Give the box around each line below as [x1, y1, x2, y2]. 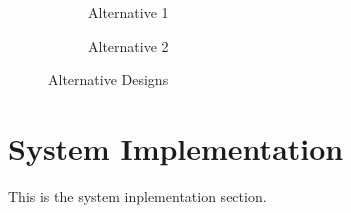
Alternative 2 [88, 35, 169, 56]
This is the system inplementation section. [8, 185, 267, 206]
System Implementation [8, 127, 344, 168]
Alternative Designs [48, 69, 169, 90]
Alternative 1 [88, 2, 169, 22]
